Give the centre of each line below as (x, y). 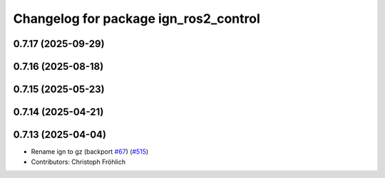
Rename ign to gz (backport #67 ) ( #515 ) (90, 152)
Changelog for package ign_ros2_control (137, 19)
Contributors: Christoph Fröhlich (78, 162)
